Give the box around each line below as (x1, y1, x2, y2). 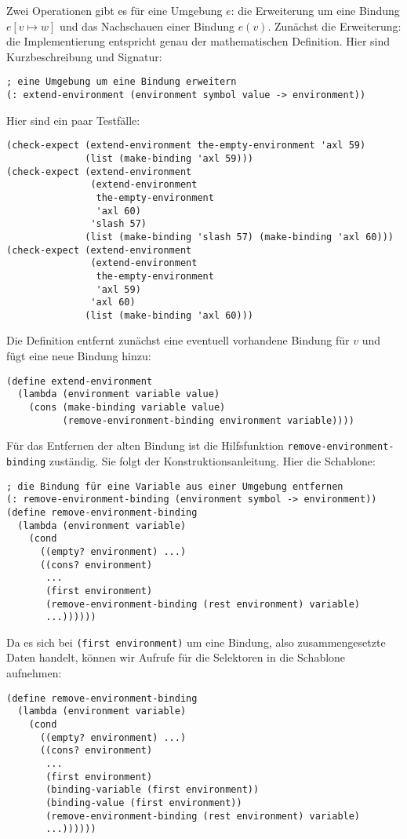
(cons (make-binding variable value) (28, 401, 226, 413)
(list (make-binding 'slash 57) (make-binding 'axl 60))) (85, 231, 394, 243)
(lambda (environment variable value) (17, 388, 220, 400)
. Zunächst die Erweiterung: (267, 17, 402, 34)
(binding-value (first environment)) (45, 797, 242, 808)
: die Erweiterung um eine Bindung (231, 2, 400, 18)
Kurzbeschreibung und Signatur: (6, 48, 162, 64)
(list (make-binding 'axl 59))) (85, 152, 253, 164)
